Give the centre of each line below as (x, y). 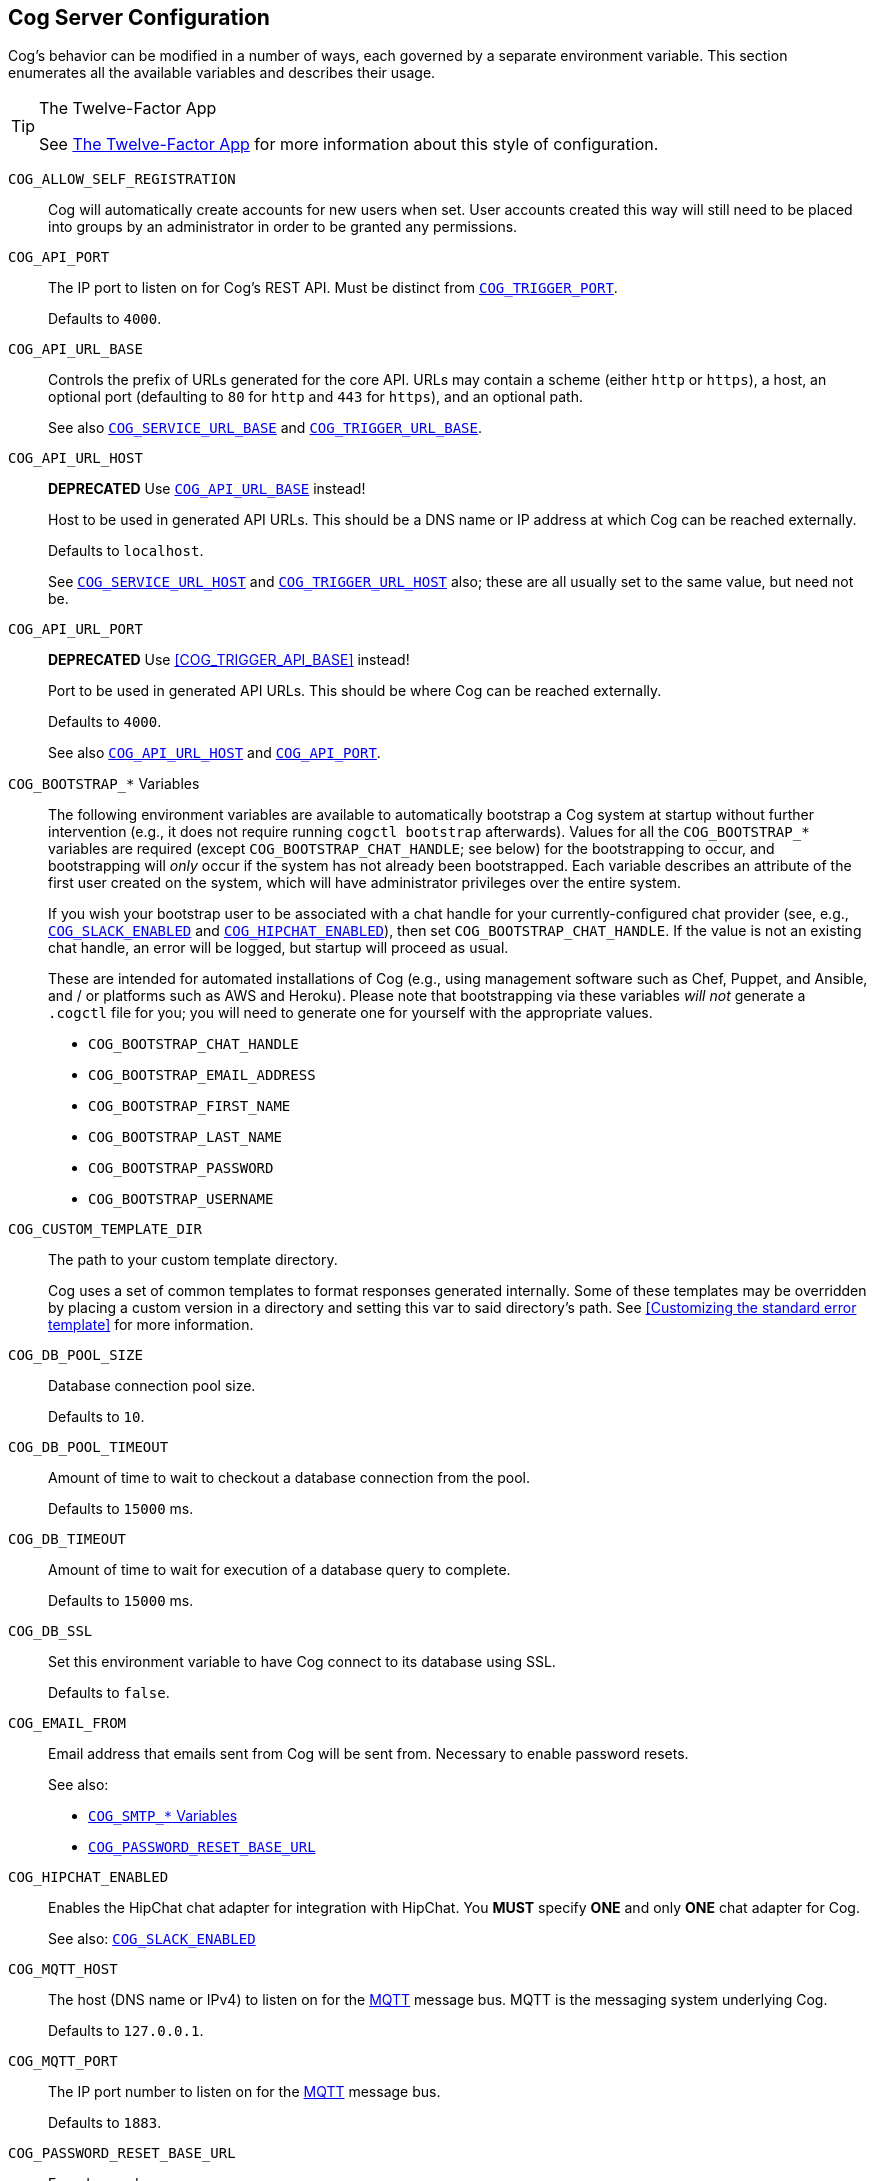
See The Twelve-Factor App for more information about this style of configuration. (349, 144)
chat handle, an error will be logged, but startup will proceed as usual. (278, 948)
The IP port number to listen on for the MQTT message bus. (244, 2092)
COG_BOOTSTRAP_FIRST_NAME (189, 1106)
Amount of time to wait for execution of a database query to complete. (279, 1570)
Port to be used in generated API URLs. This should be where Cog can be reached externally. (355, 691)
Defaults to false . (109, 1693)
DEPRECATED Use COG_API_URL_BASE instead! (207, 489)
